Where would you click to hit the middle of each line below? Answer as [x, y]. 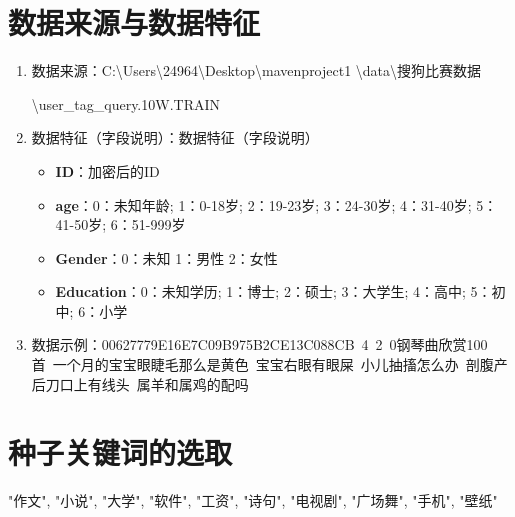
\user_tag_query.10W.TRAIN [125, 103]
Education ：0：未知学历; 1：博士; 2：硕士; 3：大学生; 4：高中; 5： [273, 291]
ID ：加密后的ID [107, 170]
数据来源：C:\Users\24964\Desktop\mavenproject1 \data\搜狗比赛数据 [256, 70]
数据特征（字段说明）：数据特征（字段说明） [175, 137]
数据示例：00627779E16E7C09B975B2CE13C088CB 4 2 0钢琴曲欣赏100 [259, 344]
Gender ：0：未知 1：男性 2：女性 [166, 257]
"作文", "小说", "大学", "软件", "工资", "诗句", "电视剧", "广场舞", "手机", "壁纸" [253, 500]
